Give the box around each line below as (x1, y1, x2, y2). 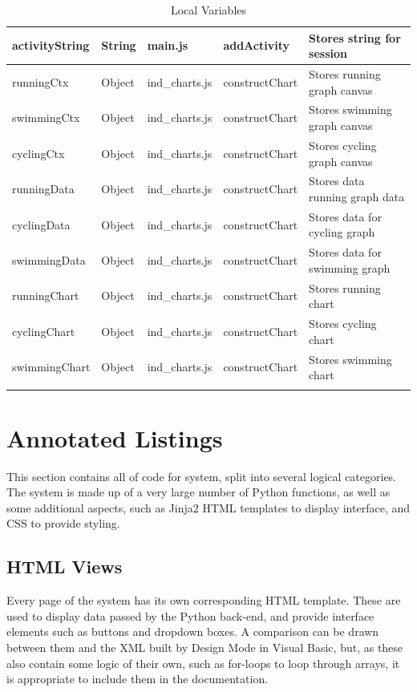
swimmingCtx (12, 109, 80, 126)
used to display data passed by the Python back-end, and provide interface (6, 607, 374, 624)
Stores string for (309, 29, 401, 46)
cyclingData (12, 216, 71, 233)
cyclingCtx (12, 144, 65, 161)
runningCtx (12, 73, 69, 90)
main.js (147, 37, 188, 54)
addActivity (223, 37, 289, 54)
